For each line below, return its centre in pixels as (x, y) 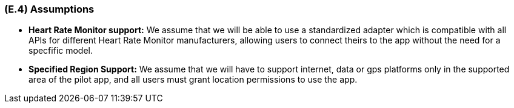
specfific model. (61, 51)
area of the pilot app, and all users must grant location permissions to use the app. (193, 80)
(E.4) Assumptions (49, 9)
